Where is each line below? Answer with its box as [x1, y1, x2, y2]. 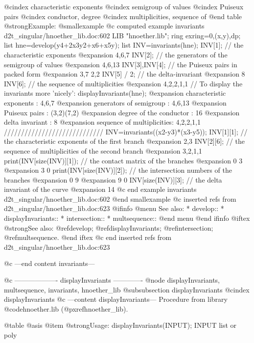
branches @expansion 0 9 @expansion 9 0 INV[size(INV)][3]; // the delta [4, 174, 222, 185]
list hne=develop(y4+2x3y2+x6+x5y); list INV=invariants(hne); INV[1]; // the [4, 40, 244, 50]
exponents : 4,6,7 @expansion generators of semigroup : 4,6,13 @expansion [4, 97, 227, 107]
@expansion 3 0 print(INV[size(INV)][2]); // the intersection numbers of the [4, 165, 232, 175]
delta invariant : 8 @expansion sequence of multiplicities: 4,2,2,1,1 [4, 117, 201, 127]
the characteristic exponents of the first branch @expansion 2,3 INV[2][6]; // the [4, 136, 245, 146]
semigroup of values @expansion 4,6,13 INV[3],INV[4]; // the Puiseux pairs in [4, 59, 237, 69]
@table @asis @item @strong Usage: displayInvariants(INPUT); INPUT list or [4, 320, 237, 330]
